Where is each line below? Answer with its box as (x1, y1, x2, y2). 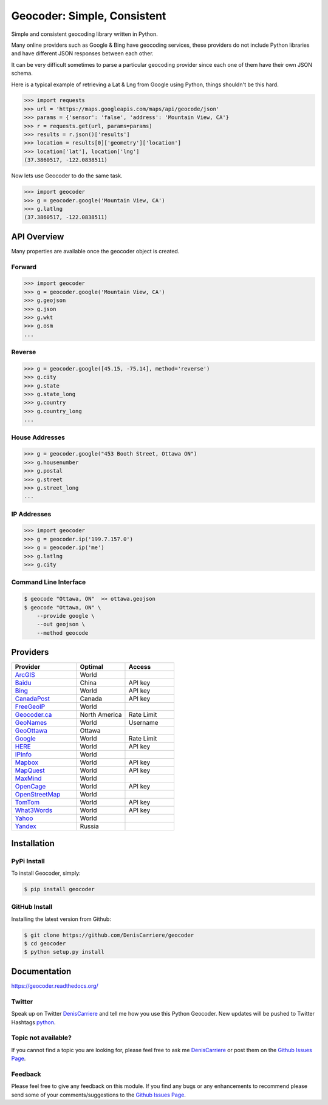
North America (80, 711, 122, 719)
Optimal (80, 663, 103, 671)
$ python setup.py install (24, 948, 104, 956)
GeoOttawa (15, 727, 48, 735)
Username (128, 719, 159, 727)
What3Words (15, 806, 53, 815)
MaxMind (15, 775, 42, 783)
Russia (80, 822, 100, 830)
